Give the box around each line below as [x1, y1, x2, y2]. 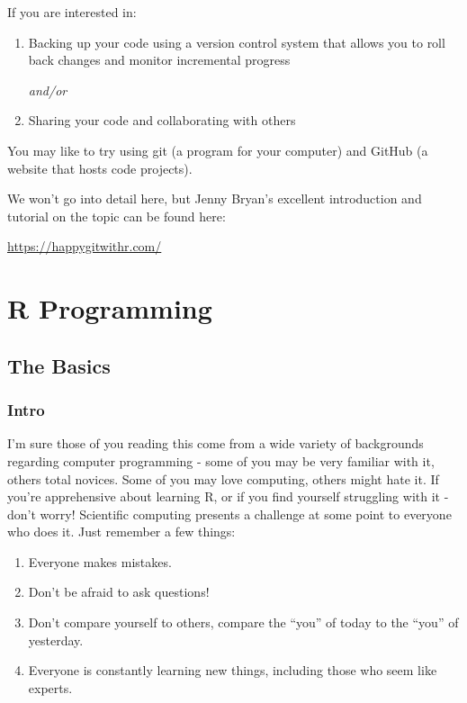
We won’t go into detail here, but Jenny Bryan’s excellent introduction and [7, 189, 422, 208]
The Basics [7, 351, 111, 379]
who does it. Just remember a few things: [7, 522, 236, 541]
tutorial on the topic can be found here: [7, 206, 226, 225]
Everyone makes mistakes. [28, 552, 172, 571]
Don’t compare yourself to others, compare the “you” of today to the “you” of [28, 613, 459, 632]
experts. [28, 678, 73, 697]
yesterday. [28, 630, 84, 649]
